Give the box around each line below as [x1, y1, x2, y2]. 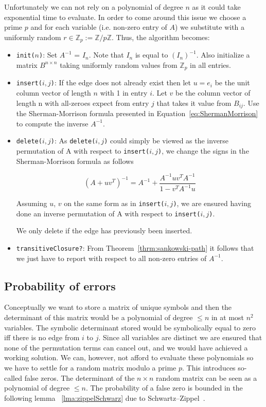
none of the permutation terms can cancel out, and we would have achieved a [4, 342, 248, 353]
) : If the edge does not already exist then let [50, 77, 191, 88]
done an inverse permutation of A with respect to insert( [16, 208, 201, 218]
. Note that [88, 49, 124, 60]
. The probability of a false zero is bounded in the [85, 382, 243, 393]
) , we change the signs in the [158, 145, 249, 156]
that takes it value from [156, 97, 232, 108]
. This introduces [182, 362, 236, 373]
